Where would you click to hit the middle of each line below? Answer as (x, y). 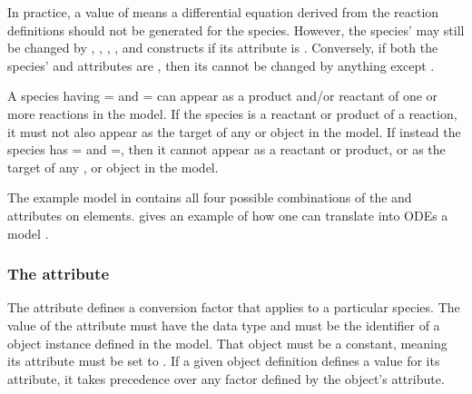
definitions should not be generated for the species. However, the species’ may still (236, 30)
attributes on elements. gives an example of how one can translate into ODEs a (228, 215)
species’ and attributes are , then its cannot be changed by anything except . (221, 65)
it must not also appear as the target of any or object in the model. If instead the (234, 131)
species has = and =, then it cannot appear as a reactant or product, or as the (226, 149)
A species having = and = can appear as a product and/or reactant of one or (223, 96)
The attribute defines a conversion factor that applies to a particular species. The (234, 307)
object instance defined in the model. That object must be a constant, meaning (227, 343)
